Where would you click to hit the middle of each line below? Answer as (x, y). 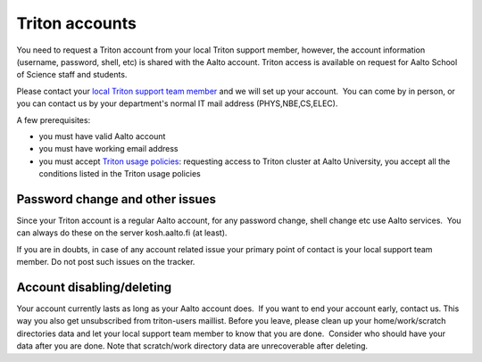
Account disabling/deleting (94, 287)
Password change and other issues (116, 199)
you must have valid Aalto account (102, 136)
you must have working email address (108, 149)
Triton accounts (77, 23)
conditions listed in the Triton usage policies (120, 174)
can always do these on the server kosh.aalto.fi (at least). (122, 233)
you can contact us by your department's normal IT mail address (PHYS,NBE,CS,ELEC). (177, 103)
